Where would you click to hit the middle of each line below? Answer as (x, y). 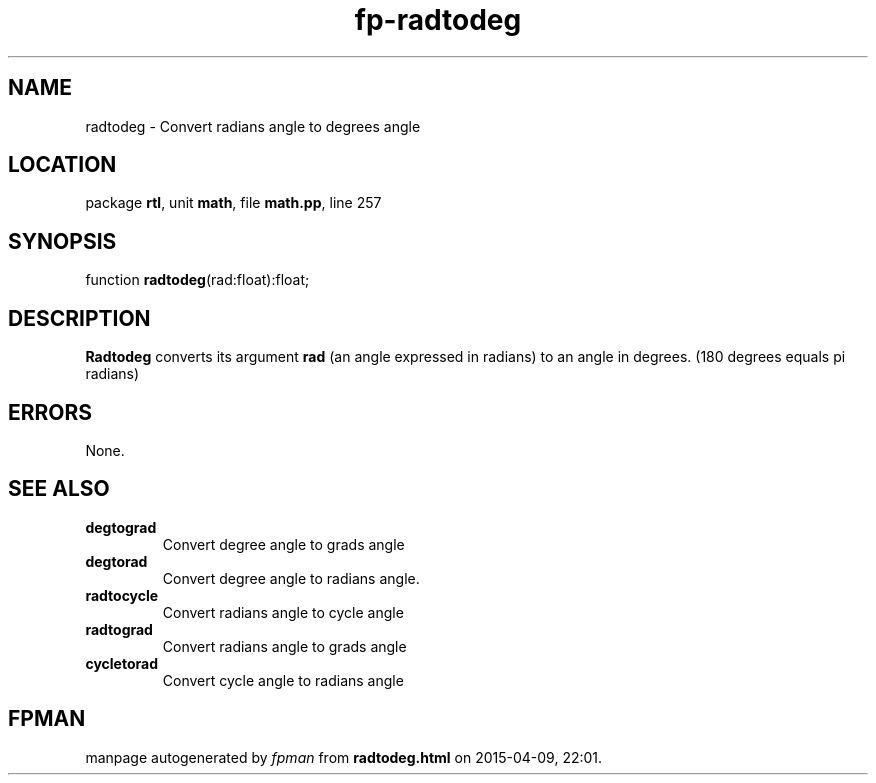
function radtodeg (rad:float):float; (197, 280)
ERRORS (50, 412)
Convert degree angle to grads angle (283, 544)
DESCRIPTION (79, 318)
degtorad (116, 561)
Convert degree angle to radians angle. (291, 578)
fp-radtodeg (438, 20)
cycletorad (121, 663)
